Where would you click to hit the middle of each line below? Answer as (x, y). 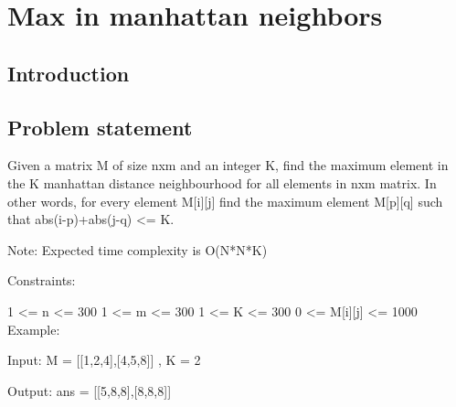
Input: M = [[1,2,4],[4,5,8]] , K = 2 (104, 360)
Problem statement (100, 127)
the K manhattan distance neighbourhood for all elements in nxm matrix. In (222, 182)
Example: (34, 329)
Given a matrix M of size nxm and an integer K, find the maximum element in (228, 165)
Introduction (69, 73)
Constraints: (42, 280)
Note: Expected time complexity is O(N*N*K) (138, 249)
